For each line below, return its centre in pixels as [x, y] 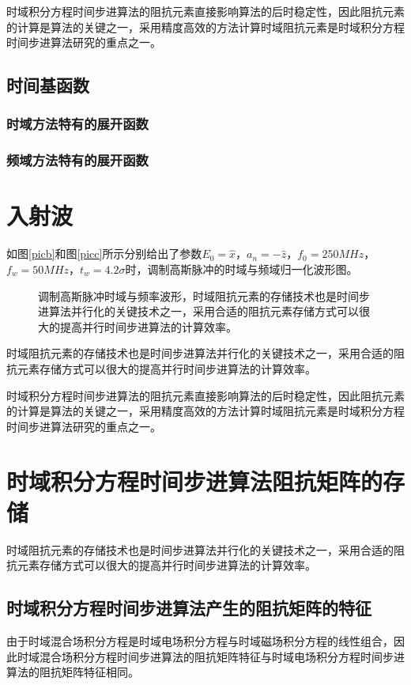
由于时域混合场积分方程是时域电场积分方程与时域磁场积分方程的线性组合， [200, 641]
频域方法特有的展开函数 [77, 160]
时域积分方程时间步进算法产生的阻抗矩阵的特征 [189, 608]
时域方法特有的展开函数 [77, 124]
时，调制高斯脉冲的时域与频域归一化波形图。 [241, 269]
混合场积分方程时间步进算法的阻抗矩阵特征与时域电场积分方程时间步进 [222, 656]
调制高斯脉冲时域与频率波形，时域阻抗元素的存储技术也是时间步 [204, 295]
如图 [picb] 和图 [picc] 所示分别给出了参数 [104, 254]
